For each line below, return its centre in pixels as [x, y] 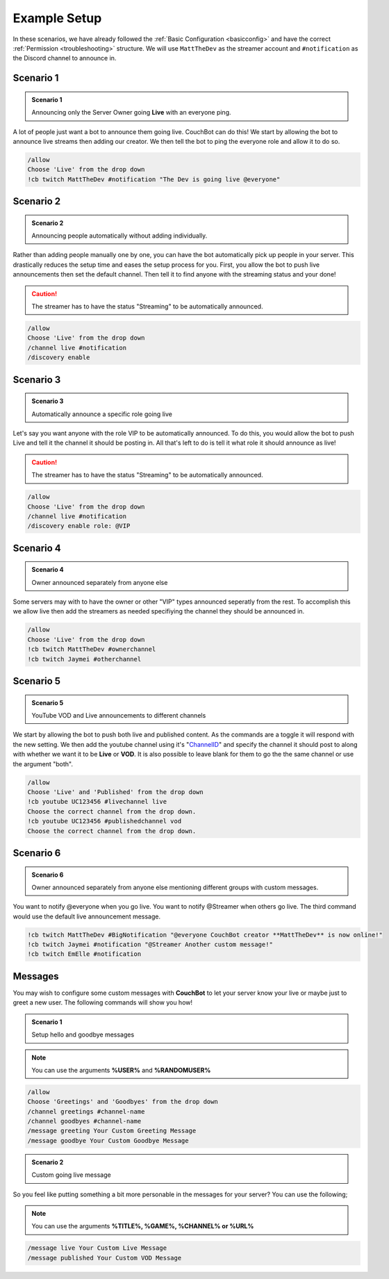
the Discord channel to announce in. [65, 58]
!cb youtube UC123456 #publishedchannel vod [105, 821]
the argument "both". [43, 764]
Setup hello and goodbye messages [83, 1034]
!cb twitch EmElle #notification [84, 954]
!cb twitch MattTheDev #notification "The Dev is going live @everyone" [154, 179]
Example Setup [57, 18]
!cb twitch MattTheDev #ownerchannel [92, 649]
